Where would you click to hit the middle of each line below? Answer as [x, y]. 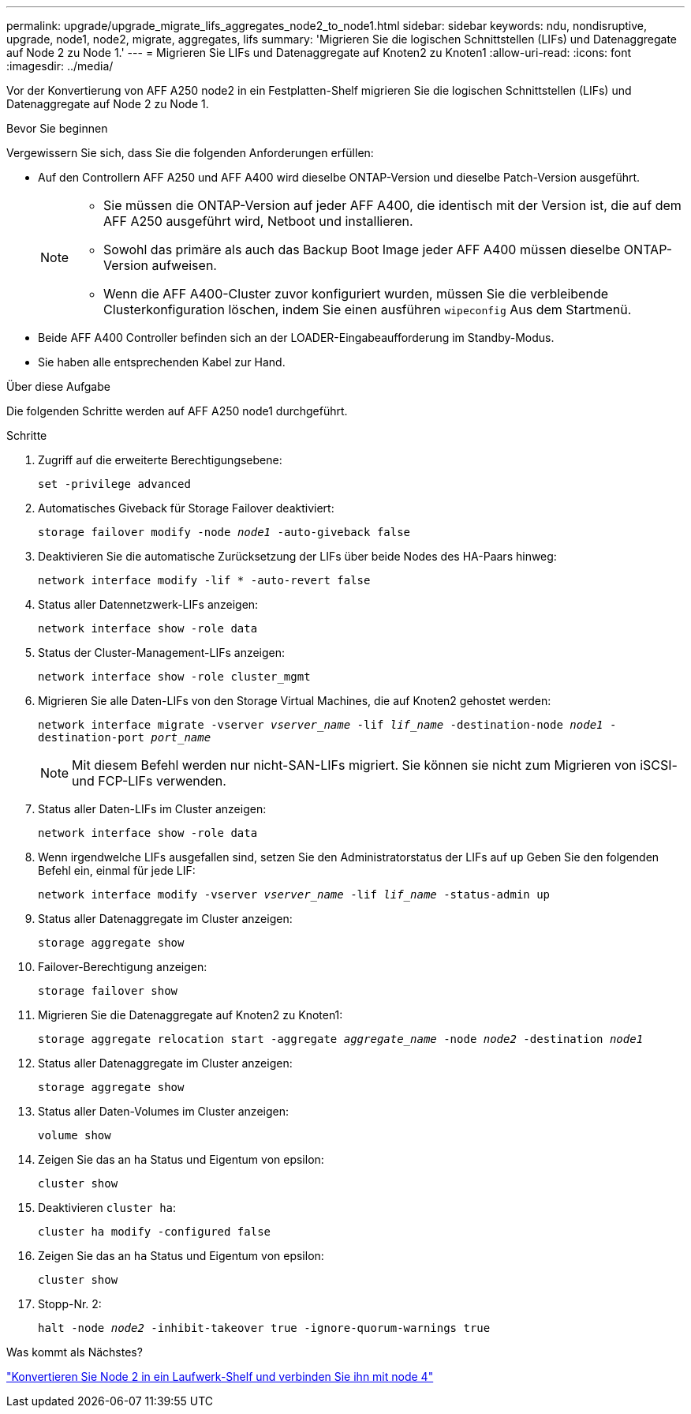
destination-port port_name [125, 737]
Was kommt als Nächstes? [75, 1352]
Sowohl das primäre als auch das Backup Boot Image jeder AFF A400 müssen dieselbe [362, 249]
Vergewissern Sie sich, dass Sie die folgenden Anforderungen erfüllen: [190, 153]
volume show [75, 1135]
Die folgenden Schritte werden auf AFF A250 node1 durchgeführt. [177, 411]
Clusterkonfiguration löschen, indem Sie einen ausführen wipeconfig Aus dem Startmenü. [368, 309]
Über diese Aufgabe [58, 386]
